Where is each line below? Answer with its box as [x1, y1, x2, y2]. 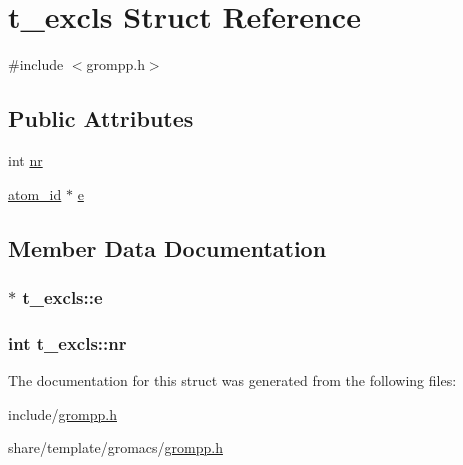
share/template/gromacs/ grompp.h [8, 437, 223, 458]
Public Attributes [8, 103, 194, 134]
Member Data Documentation [8, 232, 327, 263]
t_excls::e [22, 284, 103, 309]
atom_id [8, 183, 62, 204]
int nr [8, 149, 43, 170]
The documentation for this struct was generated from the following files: [8, 369, 457, 390]
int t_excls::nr [8, 330, 127, 355]
